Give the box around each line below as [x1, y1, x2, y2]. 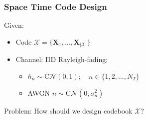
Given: [4, 20, 24, 30]
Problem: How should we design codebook [4, 105, 133, 116]
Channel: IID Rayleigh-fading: [15, 54, 108, 64]
